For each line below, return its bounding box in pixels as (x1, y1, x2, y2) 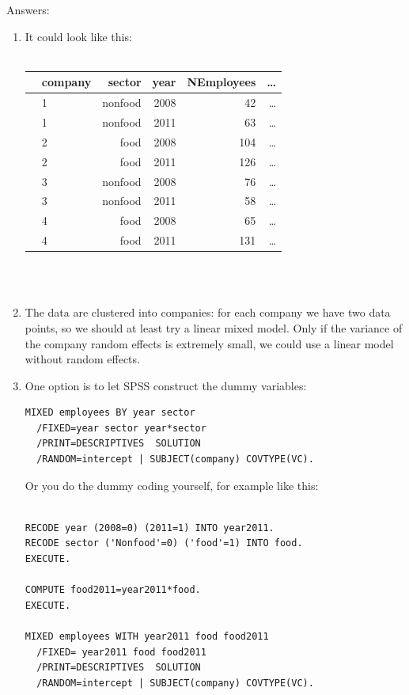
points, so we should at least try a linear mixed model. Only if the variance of (25, 319, 403, 336)
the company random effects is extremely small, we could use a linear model (25, 335, 394, 351)
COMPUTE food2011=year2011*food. (25, 584, 201, 596)
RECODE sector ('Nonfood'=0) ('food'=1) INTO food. (25, 537, 303, 549)
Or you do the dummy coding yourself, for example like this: (25, 477, 319, 493)
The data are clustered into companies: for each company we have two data (25, 304, 391, 321)
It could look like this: (25, 28, 132, 44)
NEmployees (187, 74, 256, 90)
